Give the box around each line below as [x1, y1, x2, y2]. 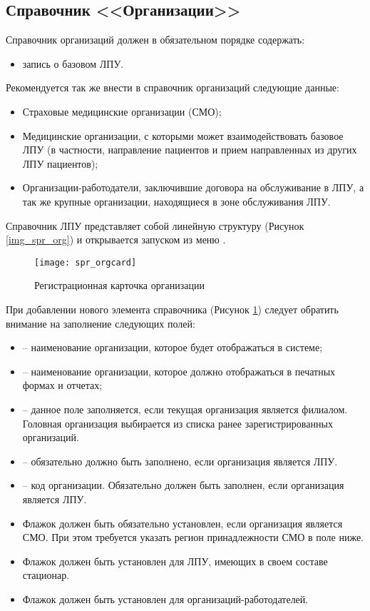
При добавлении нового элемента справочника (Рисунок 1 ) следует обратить [6, 301, 339, 316]
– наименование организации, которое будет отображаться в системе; [22, 340, 323, 355]
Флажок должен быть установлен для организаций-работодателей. [22, 591, 309, 606]
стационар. [22, 567, 70, 582]
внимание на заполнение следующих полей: [6, 315, 195, 330]
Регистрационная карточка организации [34, 278, 205, 293]
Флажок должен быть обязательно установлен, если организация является [22, 515, 343, 530]
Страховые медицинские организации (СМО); [22, 103, 222, 118]
